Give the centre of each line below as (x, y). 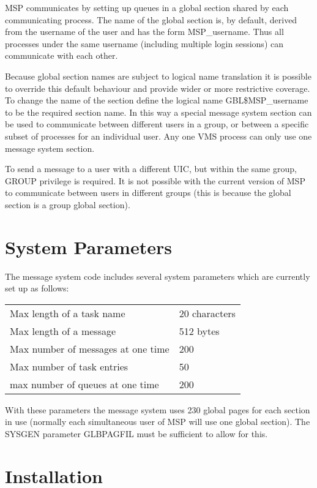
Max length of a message (63, 331)
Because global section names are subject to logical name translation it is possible (158, 76)
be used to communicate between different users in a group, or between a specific (157, 124)
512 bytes (199, 331)
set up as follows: (37, 288)
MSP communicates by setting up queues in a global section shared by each (147, 7)
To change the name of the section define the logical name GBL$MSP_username (157, 100)
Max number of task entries (69, 366)
